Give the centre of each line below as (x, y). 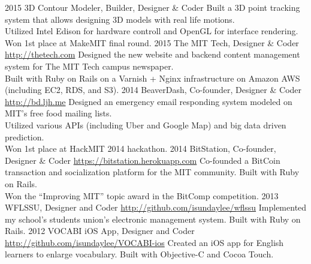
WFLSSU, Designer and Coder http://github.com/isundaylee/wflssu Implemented (156, 207)
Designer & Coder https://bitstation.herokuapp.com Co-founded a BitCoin (143, 160)
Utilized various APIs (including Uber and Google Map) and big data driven (146, 124)
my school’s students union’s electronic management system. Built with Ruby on (153, 219)
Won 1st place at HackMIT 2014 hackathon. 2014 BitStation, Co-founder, (141, 148)
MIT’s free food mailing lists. (58, 113)
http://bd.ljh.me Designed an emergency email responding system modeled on (149, 101)
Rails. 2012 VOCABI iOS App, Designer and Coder (100, 231)
